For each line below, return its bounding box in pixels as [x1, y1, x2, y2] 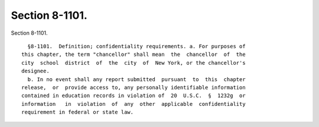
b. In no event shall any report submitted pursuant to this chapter [27, 76, 246, 82]
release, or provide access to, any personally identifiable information [21, 84, 246, 91]
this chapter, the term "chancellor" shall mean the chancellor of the [21, 51, 246, 58]
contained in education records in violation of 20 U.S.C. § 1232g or [21, 92, 246, 99]
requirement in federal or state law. [21, 109, 134, 116]
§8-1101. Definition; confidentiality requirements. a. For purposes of [27, 43, 246, 49]
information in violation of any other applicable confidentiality [21, 101, 246, 107]
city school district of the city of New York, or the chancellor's [21, 59, 246, 66]
